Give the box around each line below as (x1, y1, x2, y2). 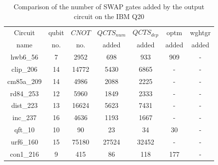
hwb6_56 (10, 51, 38, 62)
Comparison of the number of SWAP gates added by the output (13, 1, 204, 11)
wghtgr (190, 27, 211, 37)
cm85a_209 (7, 76, 42, 86)
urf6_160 (11, 136, 38, 146)
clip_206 (11, 63, 37, 74)
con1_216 (10, 148, 39, 159)
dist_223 (11, 100, 38, 110)
